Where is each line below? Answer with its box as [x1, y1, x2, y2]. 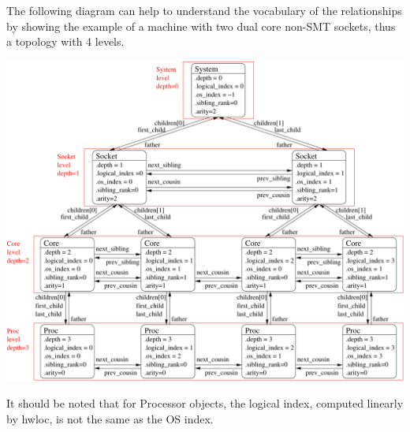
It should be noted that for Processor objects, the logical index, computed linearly [6, 394, 404, 411]
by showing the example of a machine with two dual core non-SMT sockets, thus [6, 17, 396, 34]
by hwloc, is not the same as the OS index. [6, 410, 214, 426]
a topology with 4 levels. [6, 33, 125, 50]
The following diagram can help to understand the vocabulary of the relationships [6, 2, 402, 18]
